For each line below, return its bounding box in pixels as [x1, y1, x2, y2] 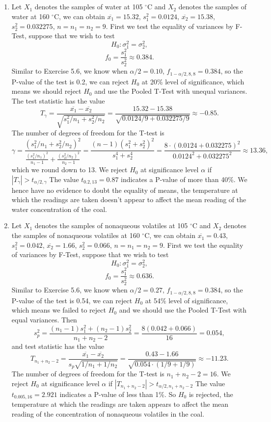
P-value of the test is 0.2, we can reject [11, 76, 129, 86]
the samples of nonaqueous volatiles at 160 [11, 230, 140, 240]
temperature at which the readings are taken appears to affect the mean [11, 399, 229, 409]
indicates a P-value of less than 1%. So [59, 389, 176, 399]
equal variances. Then [11, 315, 77, 325]
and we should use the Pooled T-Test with [119, 305, 247, 315]
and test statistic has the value [11, 341, 104, 351]
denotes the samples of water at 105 [34, 1, 143, 12]
